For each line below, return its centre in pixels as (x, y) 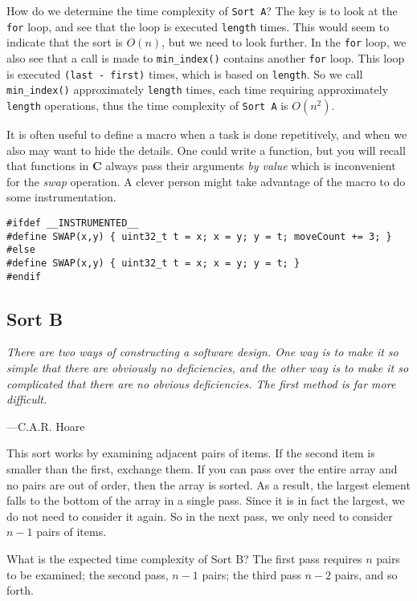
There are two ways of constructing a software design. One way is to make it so (202, 352)
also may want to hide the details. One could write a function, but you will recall (206, 150)
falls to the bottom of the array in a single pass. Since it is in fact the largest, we (206, 500)
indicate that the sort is (65, 42)
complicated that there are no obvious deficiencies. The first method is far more (201, 383)
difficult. (27, 399)
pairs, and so (366, 574)
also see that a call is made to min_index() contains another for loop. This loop (206, 57)
